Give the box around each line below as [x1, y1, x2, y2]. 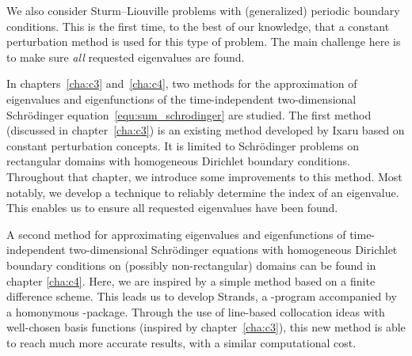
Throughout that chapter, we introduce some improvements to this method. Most [6, 168, 402, 184]
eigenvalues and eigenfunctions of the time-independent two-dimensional [6, 90, 357, 107]
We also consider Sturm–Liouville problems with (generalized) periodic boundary [6, 2, 400, 18]
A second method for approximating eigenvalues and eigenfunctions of [6, 225, 346, 242]
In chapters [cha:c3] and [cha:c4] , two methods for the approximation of [6, 75, 357, 92]
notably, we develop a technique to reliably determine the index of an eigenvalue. [6, 184, 399, 200]
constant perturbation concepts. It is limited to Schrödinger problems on [6, 137, 360, 153]
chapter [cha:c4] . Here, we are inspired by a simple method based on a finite [6, 272, 376, 289]
